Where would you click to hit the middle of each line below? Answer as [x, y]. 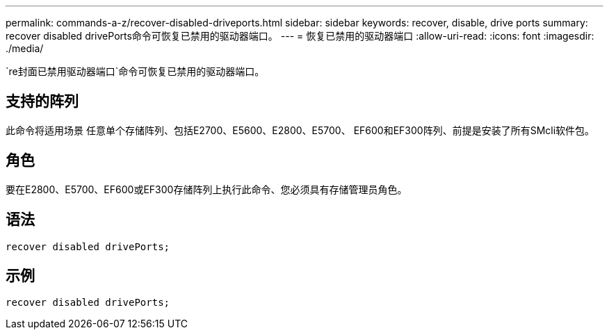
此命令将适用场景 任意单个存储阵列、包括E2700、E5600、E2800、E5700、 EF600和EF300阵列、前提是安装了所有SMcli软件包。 [300, 130]
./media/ [25, 48]
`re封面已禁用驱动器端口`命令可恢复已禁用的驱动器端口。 [135, 71]
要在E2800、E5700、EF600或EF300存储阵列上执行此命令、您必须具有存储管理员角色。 [206, 189]
